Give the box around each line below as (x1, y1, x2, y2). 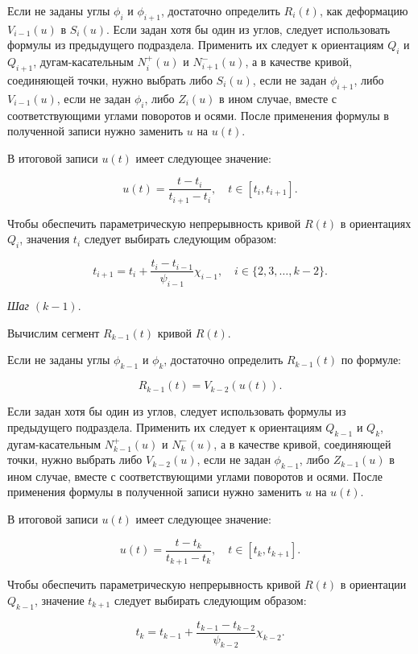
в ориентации (340, 576, 407, 593)
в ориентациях (340, 214, 412, 231)
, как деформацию (319, 2, 408, 19)
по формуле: (341, 351, 402, 368)
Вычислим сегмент (7, 324, 100, 341)
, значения (19, 230, 70, 247)
